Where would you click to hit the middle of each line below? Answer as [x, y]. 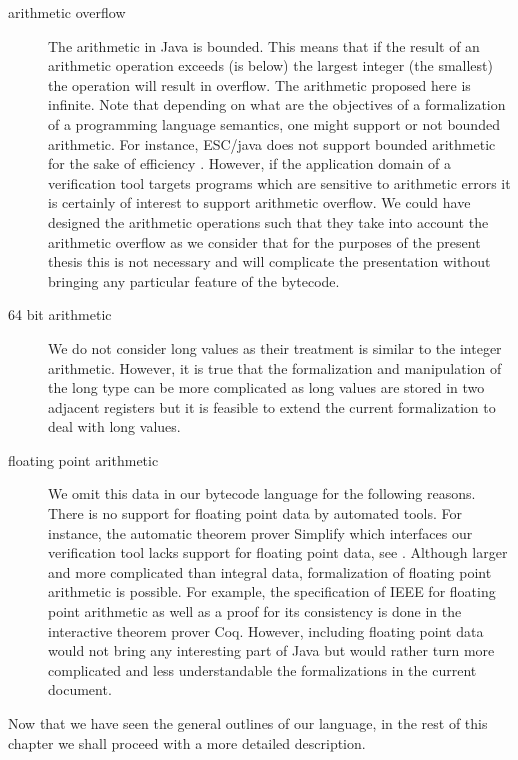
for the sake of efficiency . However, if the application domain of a [250, 163]
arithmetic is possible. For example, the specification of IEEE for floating [272, 591]
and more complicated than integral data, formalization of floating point [270, 571]
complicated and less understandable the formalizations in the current [262, 669]
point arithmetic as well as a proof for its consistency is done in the [255, 611]
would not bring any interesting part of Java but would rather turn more [271, 650]
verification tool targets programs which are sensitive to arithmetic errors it [279, 182]
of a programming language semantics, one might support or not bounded [274, 123]
